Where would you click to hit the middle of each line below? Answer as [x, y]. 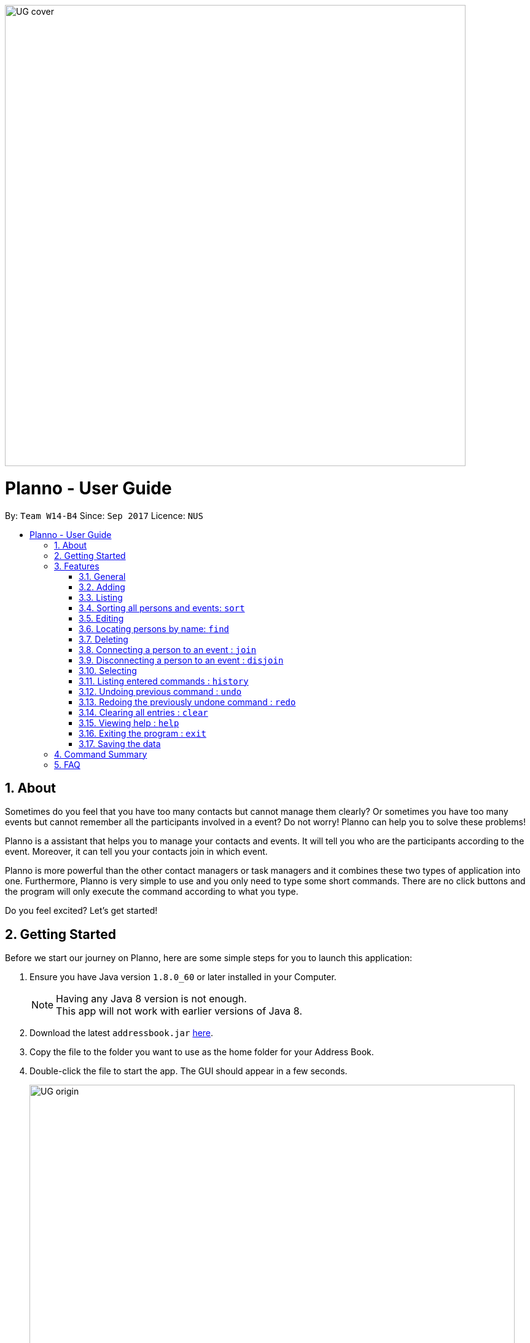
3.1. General [102, 576]
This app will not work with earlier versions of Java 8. [179, 1011]
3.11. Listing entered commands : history [164, 681]
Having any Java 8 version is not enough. [151, 999]
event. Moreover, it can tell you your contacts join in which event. [136, 852]
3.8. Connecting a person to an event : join [168, 649]
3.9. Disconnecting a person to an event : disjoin [181, 660]
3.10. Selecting [108, 670]
